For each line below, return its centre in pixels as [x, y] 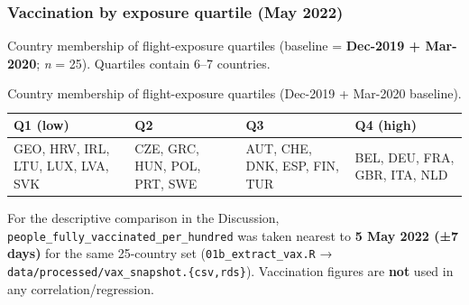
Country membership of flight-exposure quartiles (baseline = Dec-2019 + [214, 46]
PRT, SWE [166, 184]
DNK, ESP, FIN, [292, 166]
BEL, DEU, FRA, [405, 157]
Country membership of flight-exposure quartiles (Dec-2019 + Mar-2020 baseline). [234, 93]
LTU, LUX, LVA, [61, 166]
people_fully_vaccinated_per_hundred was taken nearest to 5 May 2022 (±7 [233, 235]
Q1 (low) [41, 125]
